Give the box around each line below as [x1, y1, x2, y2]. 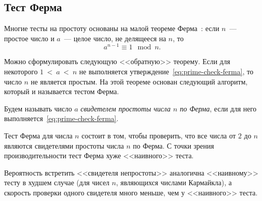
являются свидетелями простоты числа [4, 140, 124, 151]
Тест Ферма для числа [4, 130, 73, 141]
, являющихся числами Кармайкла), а [116, 177, 232, 188]
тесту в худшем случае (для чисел [4, 177, 110, 188]
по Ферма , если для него [180, 103, 257, 113]
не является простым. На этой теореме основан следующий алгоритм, [31, 76, 248, 87]
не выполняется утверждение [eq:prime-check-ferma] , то [79, 66, 254, 77]
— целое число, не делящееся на [64, 33, 166, 43]
